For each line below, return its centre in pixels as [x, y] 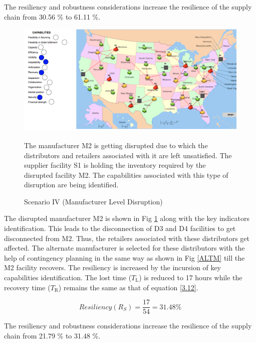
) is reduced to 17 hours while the [191, 277]
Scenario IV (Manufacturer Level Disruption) [93, 201]
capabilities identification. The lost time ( [68, 277]
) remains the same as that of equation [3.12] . [128, 287]
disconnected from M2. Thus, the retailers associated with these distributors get [127, 238]
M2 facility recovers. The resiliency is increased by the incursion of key [112, 267]
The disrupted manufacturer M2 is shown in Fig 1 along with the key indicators [127, 218]
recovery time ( [27, 287]
